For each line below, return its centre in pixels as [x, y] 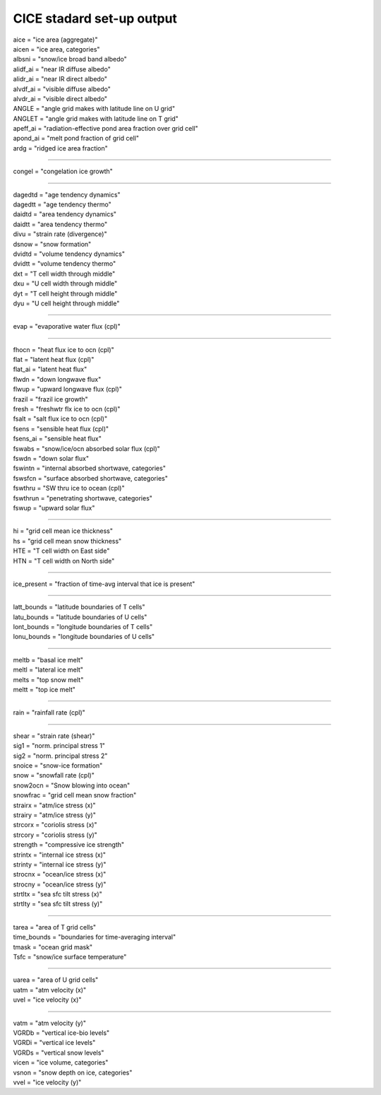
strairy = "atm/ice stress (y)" [55, 815]
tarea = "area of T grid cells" [55, 927]
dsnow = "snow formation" [52, 244]
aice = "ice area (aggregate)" [55, 40]
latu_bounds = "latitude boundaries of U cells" [80, 617]
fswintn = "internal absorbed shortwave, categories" [89, 468]
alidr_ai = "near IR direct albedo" [60, 79]
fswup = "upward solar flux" [54, 508]
